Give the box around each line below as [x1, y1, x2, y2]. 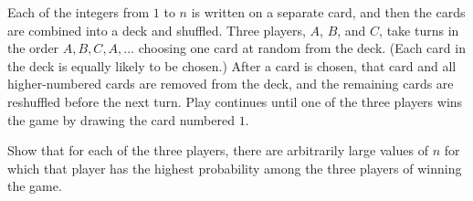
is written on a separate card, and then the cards [191, 3, 466, 21]
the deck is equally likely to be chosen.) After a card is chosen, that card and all [7, 56, 457, 75]
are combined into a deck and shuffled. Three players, [7, 20, 306, 39]
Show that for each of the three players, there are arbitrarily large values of [7, 141, 428, 160]
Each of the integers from [7, 3, 150, 21]
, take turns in [379, 20, 459, 39]
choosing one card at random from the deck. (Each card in [138, 38, 466, 58]
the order [7, 38, 59, 58]
